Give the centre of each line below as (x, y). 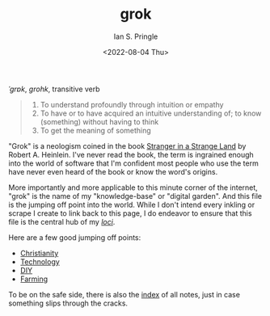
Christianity (39, 253)
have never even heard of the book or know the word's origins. (113, 171)
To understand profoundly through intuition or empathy (132, 104)
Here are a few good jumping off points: (75, 237)
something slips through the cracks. (68, 303)
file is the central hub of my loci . (62, 221)
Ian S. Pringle (136, 36)
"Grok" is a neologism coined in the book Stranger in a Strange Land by (127, 145)
